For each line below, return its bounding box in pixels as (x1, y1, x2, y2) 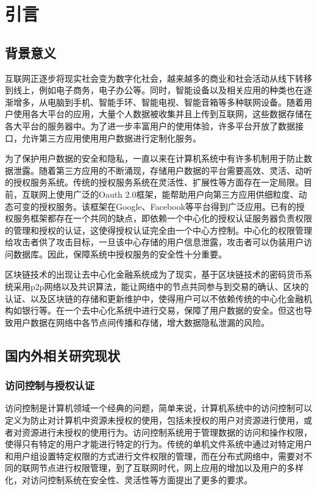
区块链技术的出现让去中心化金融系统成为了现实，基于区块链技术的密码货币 (5, 268, 304, 281)
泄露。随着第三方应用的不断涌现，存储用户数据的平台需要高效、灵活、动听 (13, 164, 312, 176)
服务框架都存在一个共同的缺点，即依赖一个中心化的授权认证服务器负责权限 (13, 212, 312, 225)
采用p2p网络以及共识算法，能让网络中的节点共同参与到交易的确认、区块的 (13, 280, 309, 293)
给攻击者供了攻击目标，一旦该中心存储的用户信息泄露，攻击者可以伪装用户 (5, 236, 304, 248)
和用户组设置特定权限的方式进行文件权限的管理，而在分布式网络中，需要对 (5, 449, 304, 462)
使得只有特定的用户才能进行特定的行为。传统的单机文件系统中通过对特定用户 (5, 438, 312, 450)
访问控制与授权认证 (5, 378, 95, 393)
